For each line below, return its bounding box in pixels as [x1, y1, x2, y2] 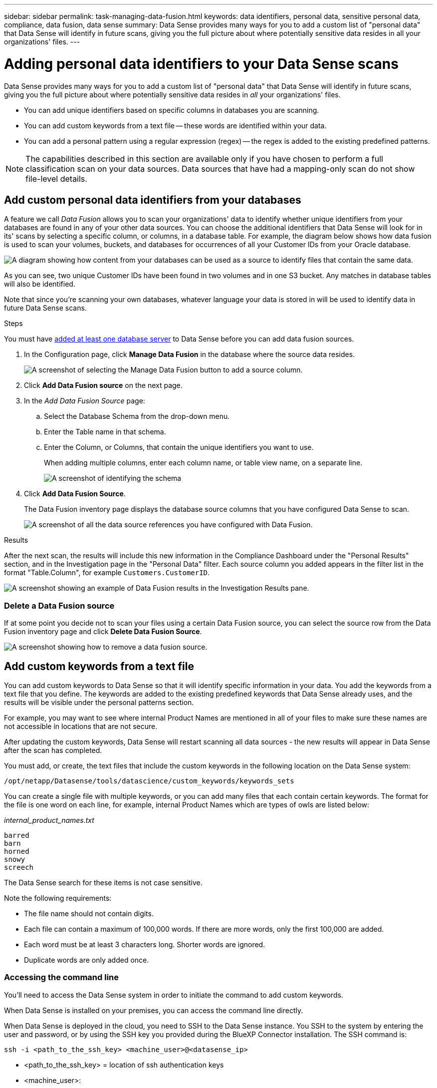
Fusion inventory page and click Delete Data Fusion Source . [4, 627, 202, 636]
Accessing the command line [4, 972, 119, 983]
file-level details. [25, 173, 87, 184]
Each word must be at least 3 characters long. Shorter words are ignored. [24, 940, 265, 949]
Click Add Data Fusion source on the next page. [24, 381, 183, 390]
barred [4, 831, 29, 839]
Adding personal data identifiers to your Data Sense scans [4, 55, 399, 72]
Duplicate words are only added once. [24, 955, 149, 964]
